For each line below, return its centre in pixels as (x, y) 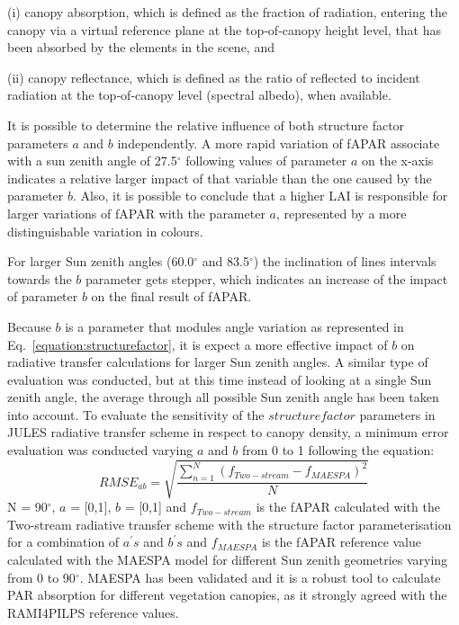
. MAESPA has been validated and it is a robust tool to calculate (260, 577)
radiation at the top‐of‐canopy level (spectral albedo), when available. (199, 95)
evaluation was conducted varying (100, 450)
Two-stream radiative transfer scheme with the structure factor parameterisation (229, 524)
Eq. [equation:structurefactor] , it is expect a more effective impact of (198, 344)
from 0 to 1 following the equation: (338, 450)
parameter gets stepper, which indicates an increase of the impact (267, 278)
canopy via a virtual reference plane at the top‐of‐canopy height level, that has (225, 29)
